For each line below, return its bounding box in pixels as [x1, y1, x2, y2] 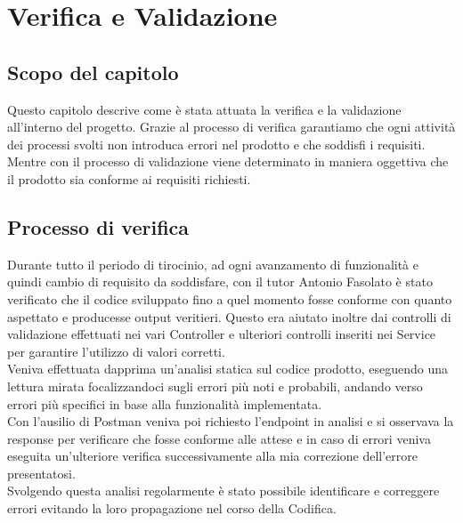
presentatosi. [7, 463, 76, 482]
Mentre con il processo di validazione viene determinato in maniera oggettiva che [7, 152, 449, 171]
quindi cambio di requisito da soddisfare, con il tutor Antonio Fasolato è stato [7, 272, 433, 291]
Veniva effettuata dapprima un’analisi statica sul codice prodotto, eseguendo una [7, 359, 449, 378]
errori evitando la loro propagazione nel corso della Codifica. [7, 499, 337, 518]
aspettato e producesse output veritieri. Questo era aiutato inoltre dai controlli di [7, 307, 451, 326]
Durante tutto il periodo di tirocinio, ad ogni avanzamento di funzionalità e [7, 254, 418, 273]
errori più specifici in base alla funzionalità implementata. [7, 394, 322, 413]
